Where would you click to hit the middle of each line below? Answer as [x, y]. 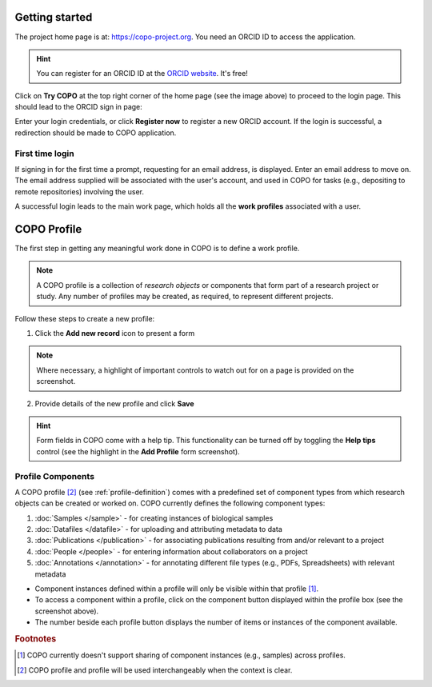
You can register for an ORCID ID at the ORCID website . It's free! [142, 74]
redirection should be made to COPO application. [96, 133]
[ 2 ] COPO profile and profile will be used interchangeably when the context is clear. [155, 670]
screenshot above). [67, 611]
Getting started [54, 17]
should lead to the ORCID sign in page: [79, 107]
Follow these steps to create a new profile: [85, 318]
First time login [45, 154]
